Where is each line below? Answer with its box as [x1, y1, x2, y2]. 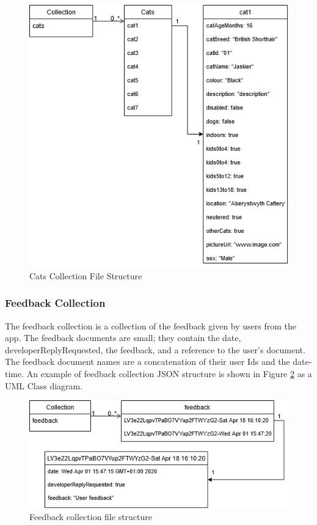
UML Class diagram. [5, 379, 83, 392]
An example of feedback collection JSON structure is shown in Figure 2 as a [26, 367, 312, 380]
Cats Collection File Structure [29, 269, 142, 282]
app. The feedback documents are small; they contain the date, [5, 331, 241, 344]
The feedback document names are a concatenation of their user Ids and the [5, 355, 290, 368]
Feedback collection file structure [29, 510, 153, 523]
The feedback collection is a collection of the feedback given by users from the [5, 319, 297, 332]
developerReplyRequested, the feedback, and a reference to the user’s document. [5, 343, 305, 356]
